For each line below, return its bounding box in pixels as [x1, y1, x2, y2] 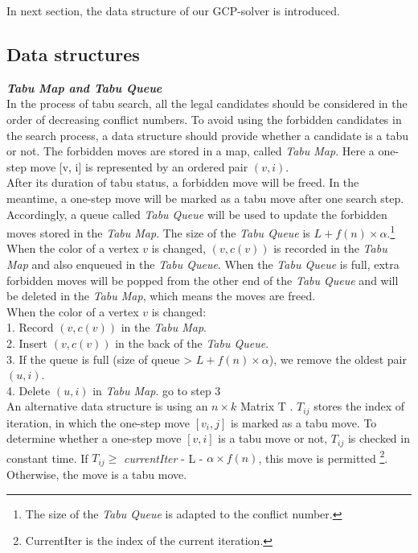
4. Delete [6, 382, 51, 398]
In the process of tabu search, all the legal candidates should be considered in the [6, 95, 408, 112]
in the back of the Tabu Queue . [115, 334, 269, 351]
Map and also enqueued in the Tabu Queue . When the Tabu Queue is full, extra [6, 255, 400, 272]
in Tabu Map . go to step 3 [92, 382, 221, 398]
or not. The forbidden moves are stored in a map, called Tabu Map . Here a [6, 142, 375, 159]
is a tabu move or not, [218, 430, 328, 447]
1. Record [6, 319, 54, 336]
